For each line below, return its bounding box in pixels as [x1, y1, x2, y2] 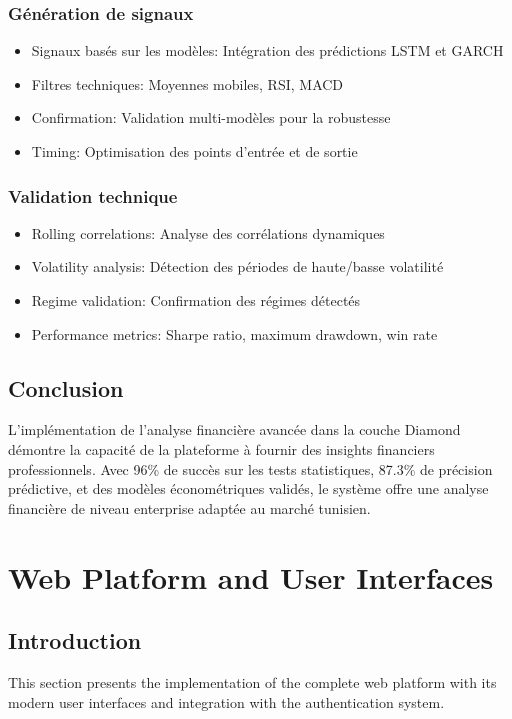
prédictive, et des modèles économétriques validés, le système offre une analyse [8, 478, 489, 499]
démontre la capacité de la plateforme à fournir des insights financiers [8, 438, 435, 459]
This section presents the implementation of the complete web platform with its [8, 671, 497, 692]
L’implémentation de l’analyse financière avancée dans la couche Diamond [8, 419, 461, 440]
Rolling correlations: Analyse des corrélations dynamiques [31, 222, 385, 243]
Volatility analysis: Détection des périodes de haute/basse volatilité [31, 256, 444, 277]
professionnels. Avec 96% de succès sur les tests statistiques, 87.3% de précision [8, 458, 493, 479]
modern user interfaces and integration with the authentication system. [8, 691, 445, 712]
